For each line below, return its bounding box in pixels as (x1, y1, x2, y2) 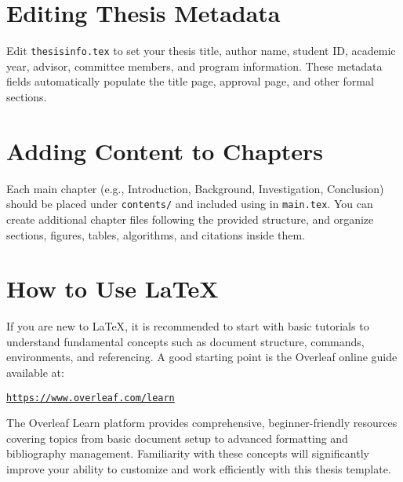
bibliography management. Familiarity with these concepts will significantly (6, 445, 369, 462)
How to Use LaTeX (6, 272, 219, 305)
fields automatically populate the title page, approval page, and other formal (6, 73, 374, 89)
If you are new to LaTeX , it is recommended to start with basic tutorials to (6, 318, 369, 334)
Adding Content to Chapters (6, 134, 324, 166)
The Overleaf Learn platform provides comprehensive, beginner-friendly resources (6, 414, 398, 431)
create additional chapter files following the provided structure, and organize (6, 210, 374, 227)
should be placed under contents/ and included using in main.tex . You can (6, 195, 373, 212)
